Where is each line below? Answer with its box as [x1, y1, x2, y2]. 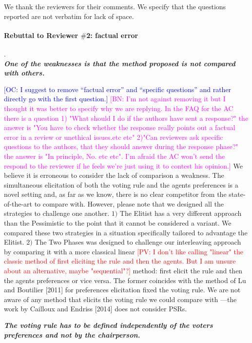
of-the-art [4, 198, 32, 209]
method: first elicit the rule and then [133, 266, 243, 276]
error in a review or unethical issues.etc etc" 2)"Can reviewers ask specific [4, 132, 223, 142]
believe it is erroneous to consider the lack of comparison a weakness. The [4, 170, 224, 180]
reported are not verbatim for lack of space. [4, 11, 134, 21]
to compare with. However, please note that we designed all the [34, 198, 224, 209]
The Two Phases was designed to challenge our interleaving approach [35, 237, 241, 247]
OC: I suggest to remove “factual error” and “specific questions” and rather [5, 84, 232, 94]
